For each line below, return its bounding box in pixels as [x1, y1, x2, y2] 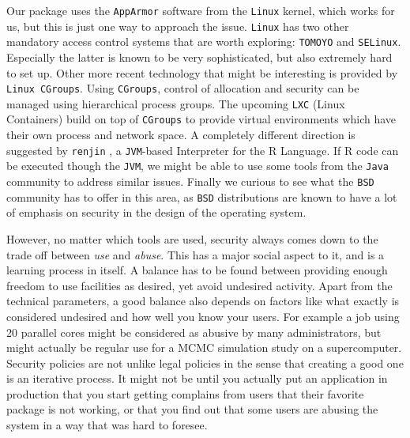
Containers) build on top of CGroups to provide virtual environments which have [6, 111, 397, 127]
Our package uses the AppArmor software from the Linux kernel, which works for [6, 2, 395, 18]
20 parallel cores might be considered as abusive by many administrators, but [6, 323, 382, 340]
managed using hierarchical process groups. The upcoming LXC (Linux [6, 95, 345, 111]
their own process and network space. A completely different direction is [6, 126, 355, 143]
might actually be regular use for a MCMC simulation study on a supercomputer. [6, 339, 402, 356]
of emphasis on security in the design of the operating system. [6, 204, 307, 221]
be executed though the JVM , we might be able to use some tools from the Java [6, 157, 389, 174]
